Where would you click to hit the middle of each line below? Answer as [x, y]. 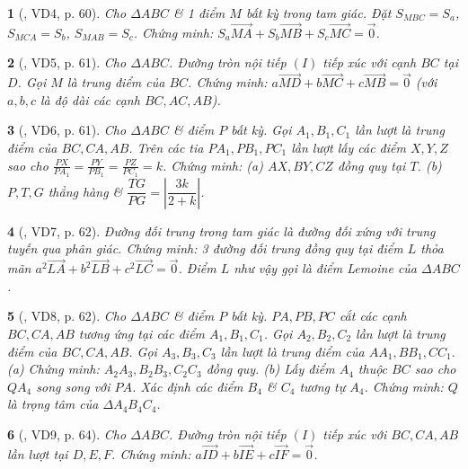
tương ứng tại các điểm [142, 334]
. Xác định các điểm [188, 386]
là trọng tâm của [53, 404]
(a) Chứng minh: [53, 369]
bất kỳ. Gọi [261, 130]
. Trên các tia [166, 147]
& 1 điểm [199, 13]
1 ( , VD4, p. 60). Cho [67, 13]
